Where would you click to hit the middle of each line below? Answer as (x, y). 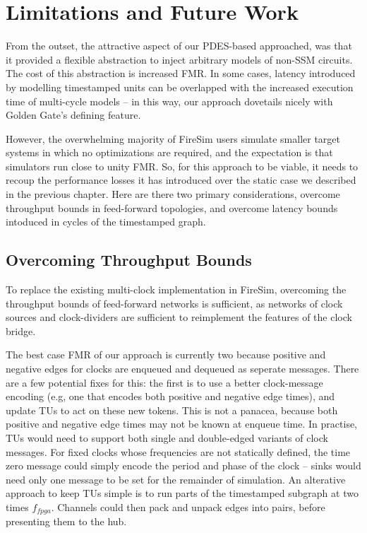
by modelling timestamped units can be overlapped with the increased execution (180, 87)
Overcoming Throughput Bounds (129, 260)
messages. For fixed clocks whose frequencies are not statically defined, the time (178, 451)
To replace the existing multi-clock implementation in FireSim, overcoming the (176, 289)
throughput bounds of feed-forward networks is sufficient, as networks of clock (174, 303)
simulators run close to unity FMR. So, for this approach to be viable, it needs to (182, 166)
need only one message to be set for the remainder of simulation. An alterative (176, 479)
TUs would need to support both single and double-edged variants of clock (167, 437)
